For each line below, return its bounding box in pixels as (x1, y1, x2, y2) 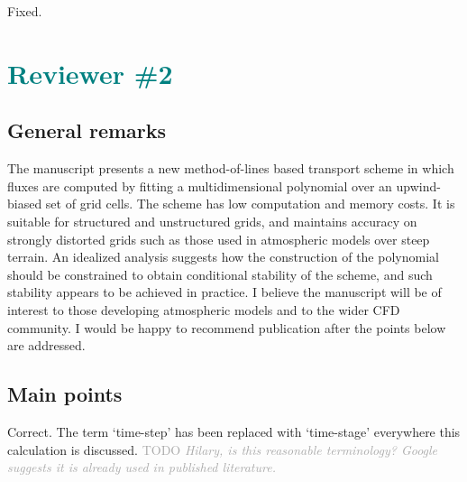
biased (7, 194, 42, 213)
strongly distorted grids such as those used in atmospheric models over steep (7, 229, 430, 248)
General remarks (7, 116, 167, 144)
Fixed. (7, 2, 42, 20)
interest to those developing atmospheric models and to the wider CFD (7, 300, 400, 319)
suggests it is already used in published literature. (7, 458, 276, 477)
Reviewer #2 (7, 54, 173, 91)
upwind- (396, 176, 441, 195)
